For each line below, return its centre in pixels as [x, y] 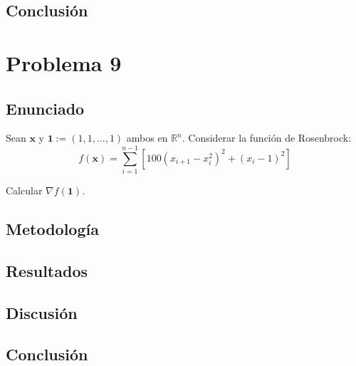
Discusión [42, 312]
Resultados [47, 270]
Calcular [24, 190]
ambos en [147, 138]
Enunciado [45, 108]
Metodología [52, 229]
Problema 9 [64, 62]
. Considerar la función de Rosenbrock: [267, 138]
